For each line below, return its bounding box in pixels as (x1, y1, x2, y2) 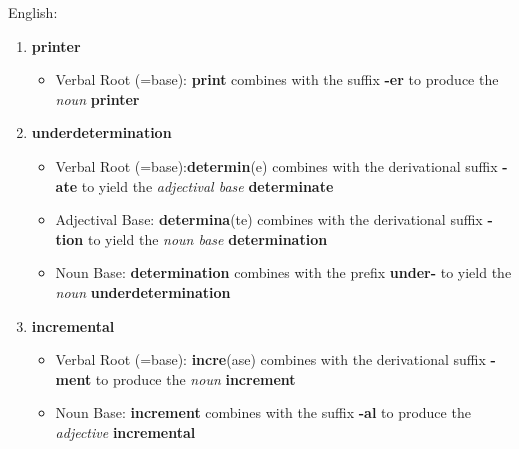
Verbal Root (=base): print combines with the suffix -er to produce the (55, 69, 499, 90)
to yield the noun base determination (87, 228, 328, 249)
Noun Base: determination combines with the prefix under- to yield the (55, 262, 512, 283)
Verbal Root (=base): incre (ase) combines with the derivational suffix (55, 349, 486, 370)
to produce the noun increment (95, 368, 296, 389)
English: (8, 2, 58, 22)
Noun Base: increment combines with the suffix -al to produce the (55, 402, 471, 423)
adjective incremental (55, 421, 196, 442)
